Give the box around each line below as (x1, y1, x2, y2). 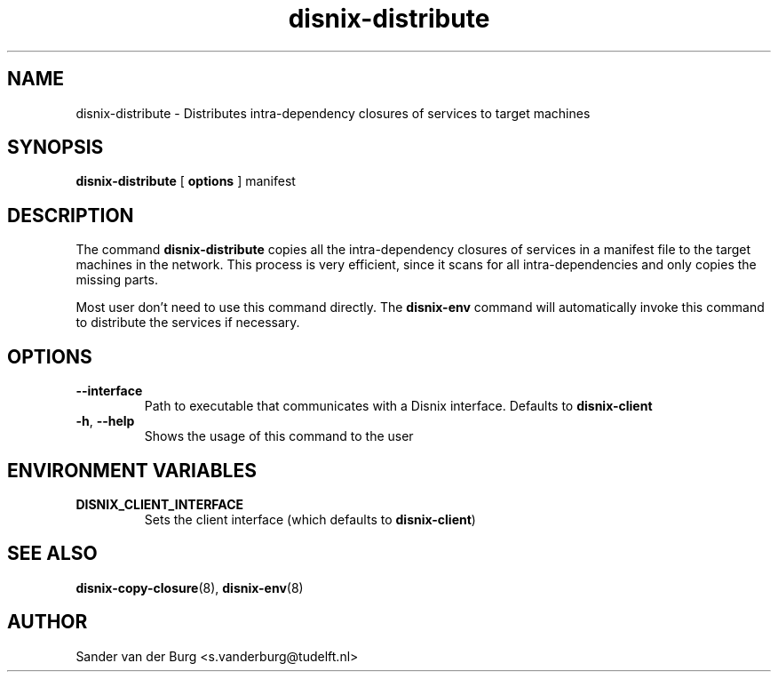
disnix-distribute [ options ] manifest (75, 173, 296, 189)
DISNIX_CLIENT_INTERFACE (75, 496, 244, 512)
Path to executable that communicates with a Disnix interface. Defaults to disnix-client (144, 398, 653, 414)
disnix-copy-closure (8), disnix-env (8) (75, 579, 304, 595)
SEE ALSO (7, 542, 98, 565)
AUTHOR (7, 611, 88, 634)
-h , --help (75, 413, 135, 429)
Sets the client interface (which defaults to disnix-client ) (144, 511, 476, 527)
